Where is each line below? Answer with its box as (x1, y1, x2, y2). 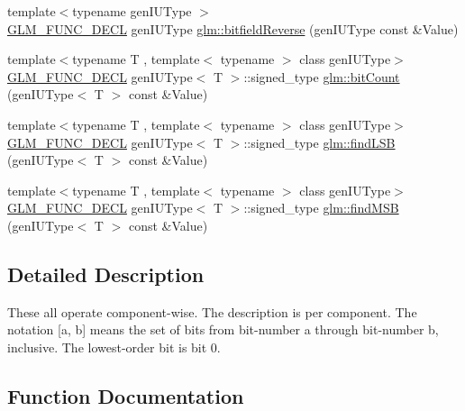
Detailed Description (7, 260, 205, 288)
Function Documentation (7, 381, 244, 409)
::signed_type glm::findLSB (243, 132, 396, 151)
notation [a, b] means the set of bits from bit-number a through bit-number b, (7, 320, 439, 339)
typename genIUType (72, 2, 192, 20)
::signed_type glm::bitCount (243, 67, 400, 86)
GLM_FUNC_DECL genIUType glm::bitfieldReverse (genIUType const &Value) (7, 19, 459, 38)
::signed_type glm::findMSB (243, 198, 399, 217)
